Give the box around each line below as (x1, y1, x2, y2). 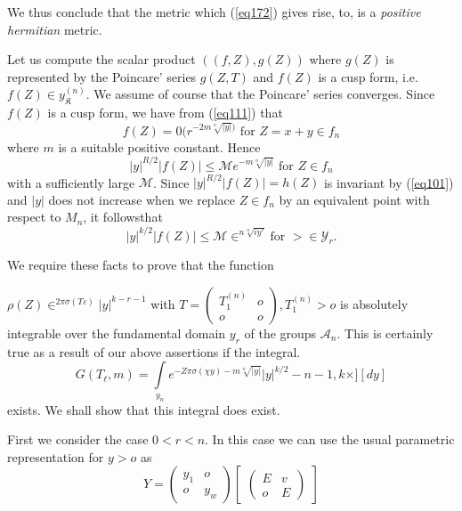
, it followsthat (83, 207, 163, 226)
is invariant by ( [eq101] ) (323, 173, 454, 191)
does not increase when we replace (48, 190, 235, 208)
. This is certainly (336, 323, 434, 342)
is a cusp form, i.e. (318, 67, 418, 85)
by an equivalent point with (279, 190, 430, 208)
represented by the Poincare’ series (7, 67, 197, 85)
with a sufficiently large (7, 173, 135, 191)
